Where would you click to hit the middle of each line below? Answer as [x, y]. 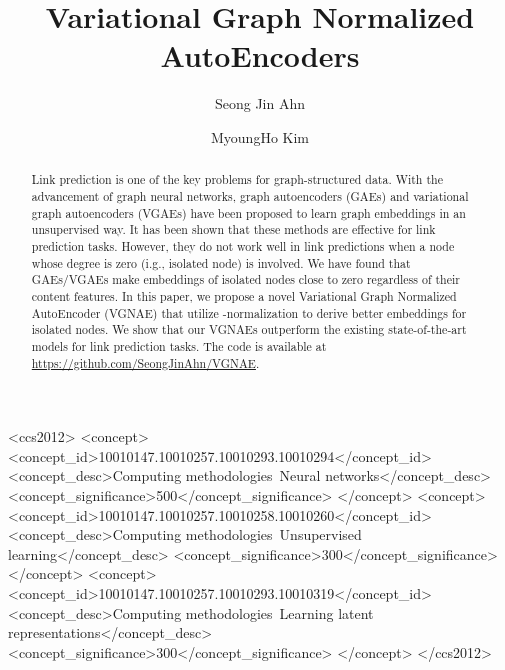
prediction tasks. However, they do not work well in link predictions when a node [243, 245]
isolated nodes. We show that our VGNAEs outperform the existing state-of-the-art [249, 329]
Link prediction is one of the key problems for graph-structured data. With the [237, 179]
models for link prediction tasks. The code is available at [179, 345]
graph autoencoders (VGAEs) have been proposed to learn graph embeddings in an [248, 212]
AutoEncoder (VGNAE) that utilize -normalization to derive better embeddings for [249, 312]
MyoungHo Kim [259, 136]
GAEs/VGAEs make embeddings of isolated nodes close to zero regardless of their [245, 279]
